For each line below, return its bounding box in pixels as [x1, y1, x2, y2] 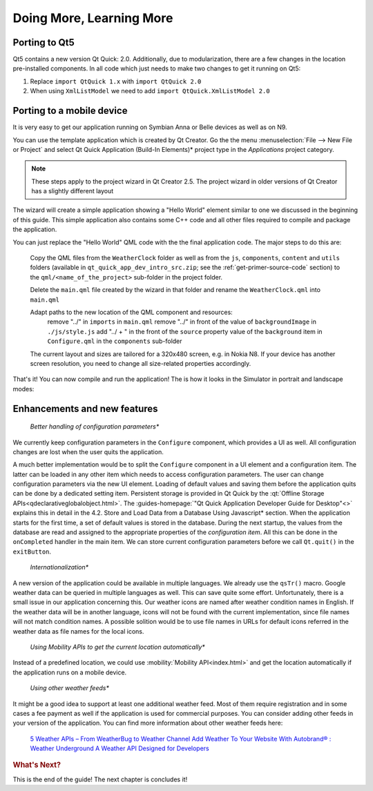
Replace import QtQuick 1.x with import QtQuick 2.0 [30, 77, 202, 86]
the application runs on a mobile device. [12, 668, 127, 676]
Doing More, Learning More [12, 10, 173, 26]
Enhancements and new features [12, 402, 158, 414]
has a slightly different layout [31, 187, 114, 195]
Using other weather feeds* [30, 684, 110, 692]
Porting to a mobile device [12, 105, 128, 117]
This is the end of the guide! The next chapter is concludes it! [12, 775, 188, 783]
